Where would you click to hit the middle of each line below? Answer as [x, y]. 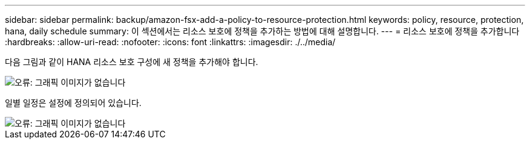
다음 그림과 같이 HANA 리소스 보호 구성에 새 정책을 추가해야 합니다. [132, 62]
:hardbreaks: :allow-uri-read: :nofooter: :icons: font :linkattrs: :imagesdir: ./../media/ [170, 42]
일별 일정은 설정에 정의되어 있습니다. [73, 103]
